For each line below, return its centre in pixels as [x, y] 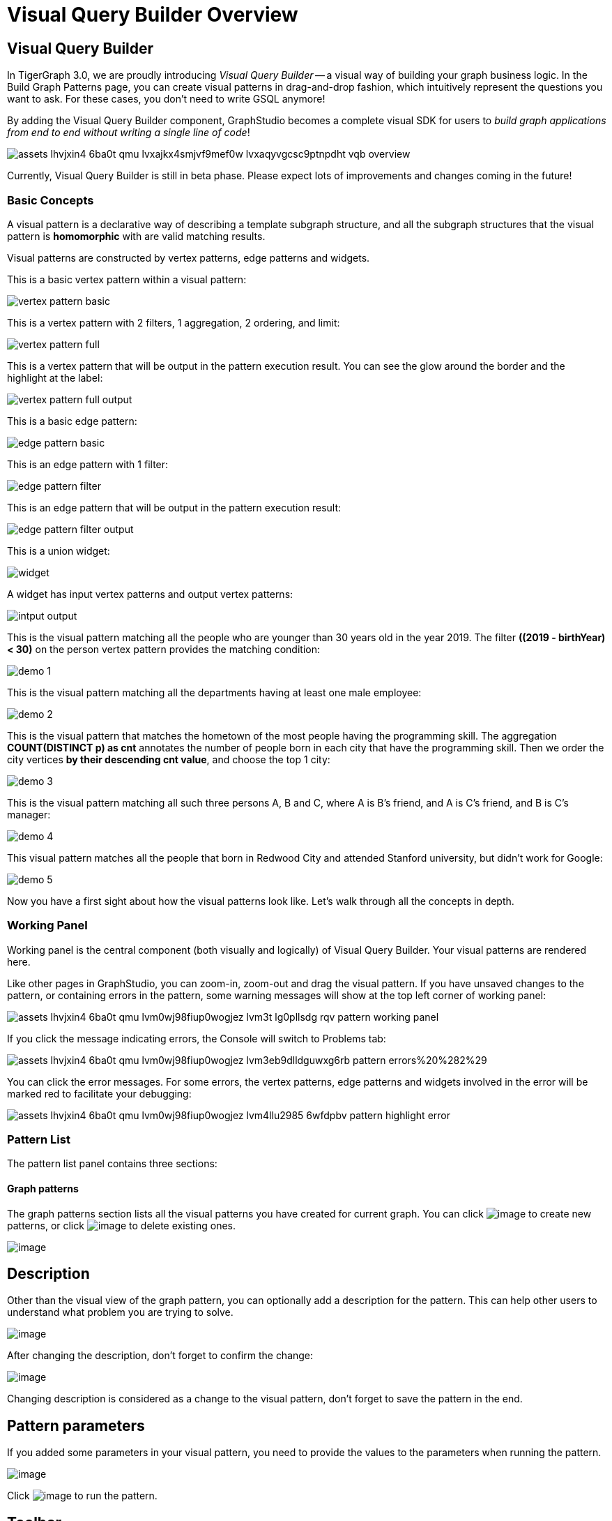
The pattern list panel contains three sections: [112, 1164]
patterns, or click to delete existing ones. [121, 1225]
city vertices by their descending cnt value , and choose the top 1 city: [169, 759]
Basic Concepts [51, 200]
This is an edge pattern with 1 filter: [88, 464]
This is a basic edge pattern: [72, 421]
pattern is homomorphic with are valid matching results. [136, 236]
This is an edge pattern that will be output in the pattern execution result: [174, 507]
